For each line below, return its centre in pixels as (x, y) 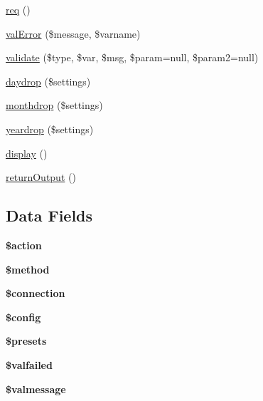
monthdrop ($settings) (54, 105)
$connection (36, 293)
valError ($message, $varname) (73, 33)
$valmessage (36, 389)
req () (18, 9)
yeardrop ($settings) (50, 129)
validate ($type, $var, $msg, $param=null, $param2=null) (132, 57)
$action (24, 245)
